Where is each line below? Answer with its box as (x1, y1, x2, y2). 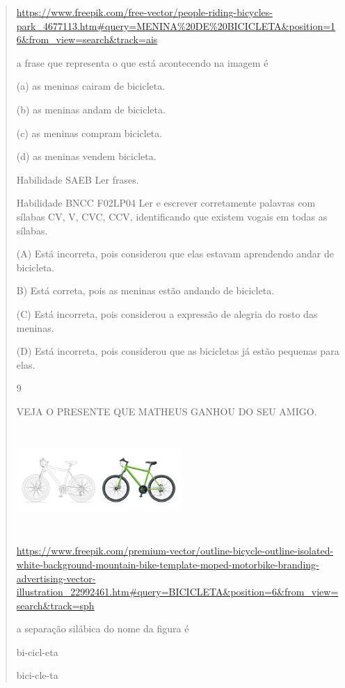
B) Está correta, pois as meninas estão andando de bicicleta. (16, 283, 275, 298)
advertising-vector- (16, 570, 96, 585)
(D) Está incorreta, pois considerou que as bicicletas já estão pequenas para (16, 344, 339, 358)
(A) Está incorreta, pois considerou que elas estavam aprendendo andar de (16, 246, 334, 261)
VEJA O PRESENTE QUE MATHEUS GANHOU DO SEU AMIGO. (16, 403, 317, 418)
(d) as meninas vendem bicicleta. (16, 149, 157, 163)
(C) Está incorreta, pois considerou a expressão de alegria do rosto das (16, 306, 318, 321)
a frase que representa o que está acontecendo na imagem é (16, 55, 268, 70)
